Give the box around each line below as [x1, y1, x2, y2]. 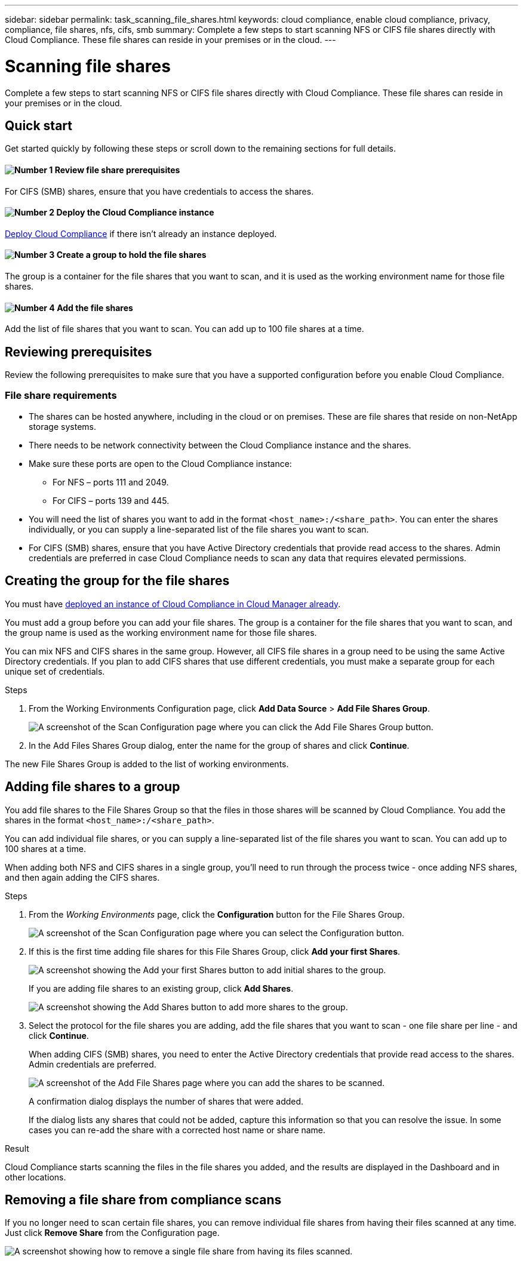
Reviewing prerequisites [5, 344, 152, 359]
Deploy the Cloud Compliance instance [56, 207, 214, 218]
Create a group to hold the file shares [56, 250, 207, 260]
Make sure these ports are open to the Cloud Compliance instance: [29, 458, 292, 469]
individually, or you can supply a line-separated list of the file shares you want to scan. [29, 524, 369, 534]
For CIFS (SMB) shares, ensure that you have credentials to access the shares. [5, 186, 314, 196]
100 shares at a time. [5, 843, 86, 854]
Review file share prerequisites [54, 164, 180, 175]
